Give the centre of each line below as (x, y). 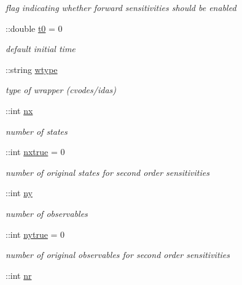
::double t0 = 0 (34, 28)
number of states (37, 131)
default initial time (41, 49)
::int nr (19, 275)
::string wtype (32, 69)
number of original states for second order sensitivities (107, 172)
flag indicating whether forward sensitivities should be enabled (121, 7)
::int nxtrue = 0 (35, 152)
